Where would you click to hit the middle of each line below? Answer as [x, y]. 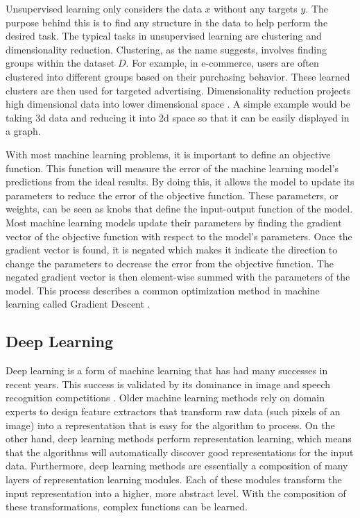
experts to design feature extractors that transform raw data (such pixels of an [173, 411]
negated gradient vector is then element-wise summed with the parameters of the [178, 277]
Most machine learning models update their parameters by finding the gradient [174, 222]
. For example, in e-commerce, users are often [222, 63]
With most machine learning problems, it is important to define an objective [168, 154]
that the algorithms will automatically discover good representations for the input [180, 452]
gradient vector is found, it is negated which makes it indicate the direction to [172, 250]
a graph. [23, 131]
